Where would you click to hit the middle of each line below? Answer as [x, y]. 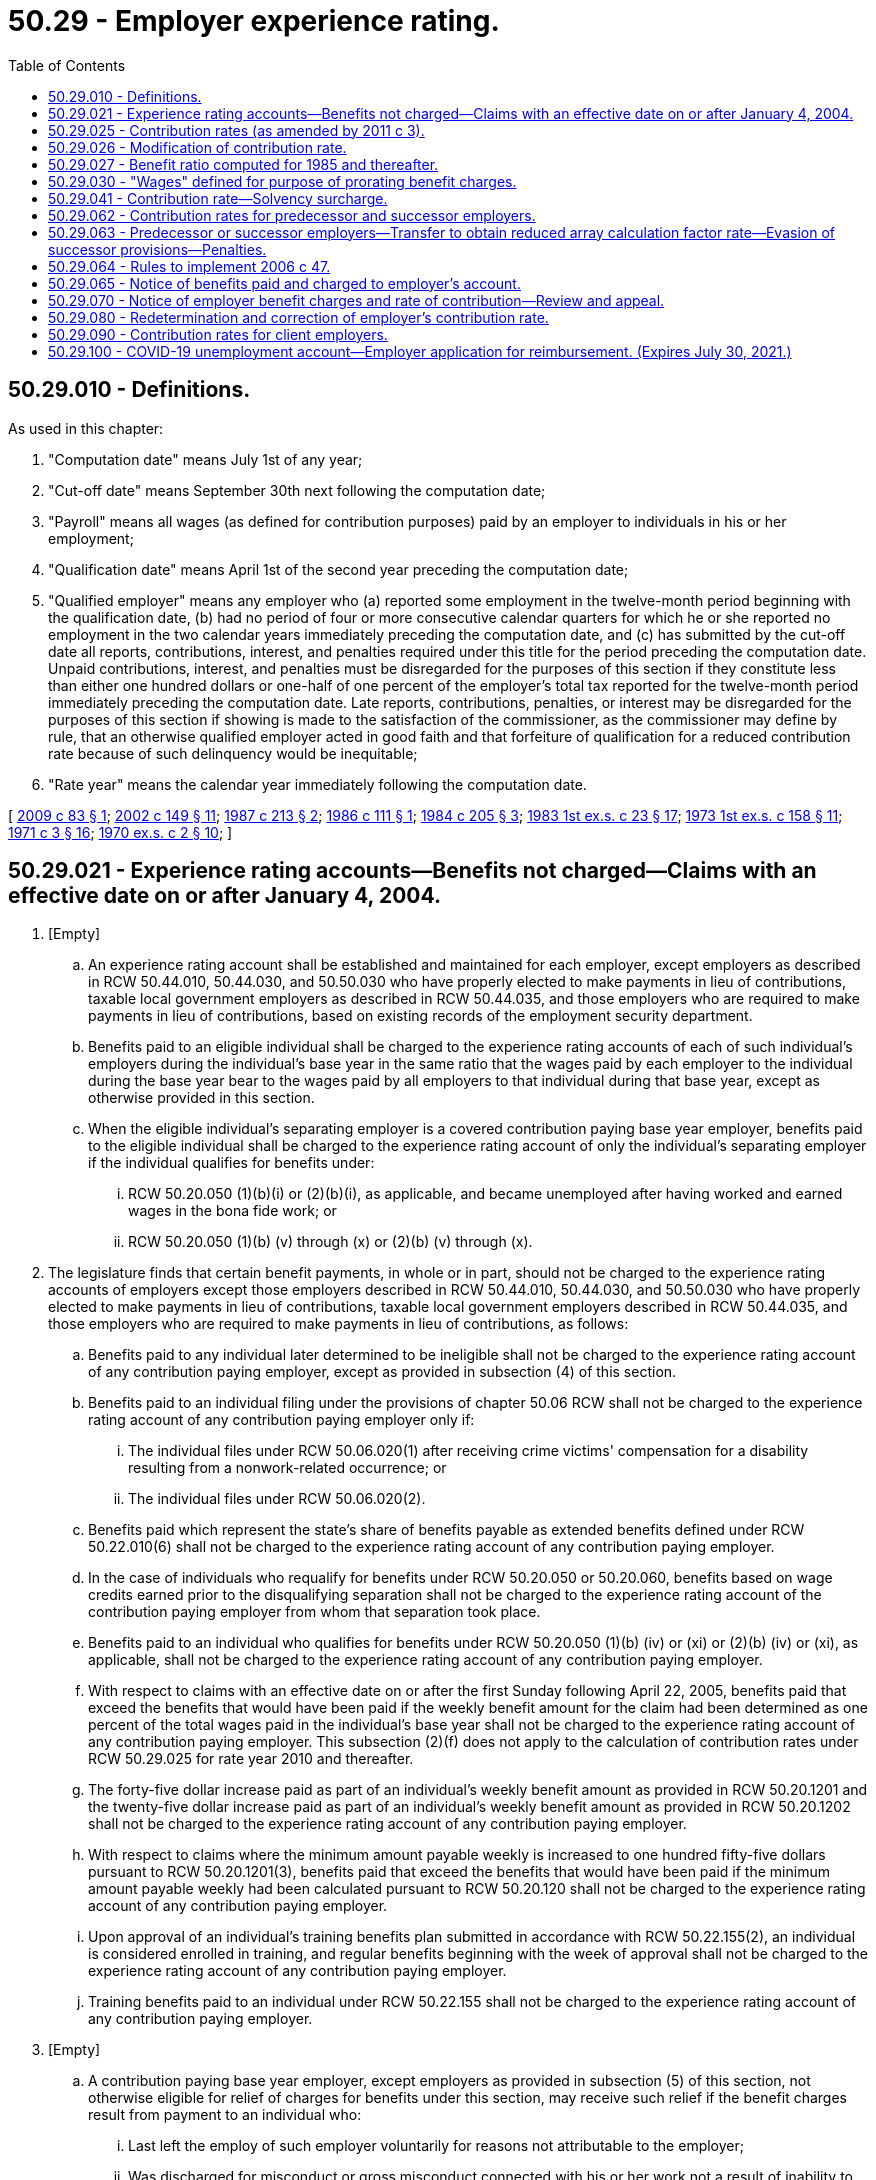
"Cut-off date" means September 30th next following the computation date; [297, 490]
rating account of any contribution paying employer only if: [281, 1420]
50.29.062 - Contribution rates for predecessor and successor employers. [292, 215]
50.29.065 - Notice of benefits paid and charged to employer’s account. [284, 283]
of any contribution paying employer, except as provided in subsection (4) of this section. [382, 1372]
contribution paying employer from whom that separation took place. [314, 1612]
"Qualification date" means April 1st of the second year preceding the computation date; [338, 569]
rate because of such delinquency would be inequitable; [233, 753]
